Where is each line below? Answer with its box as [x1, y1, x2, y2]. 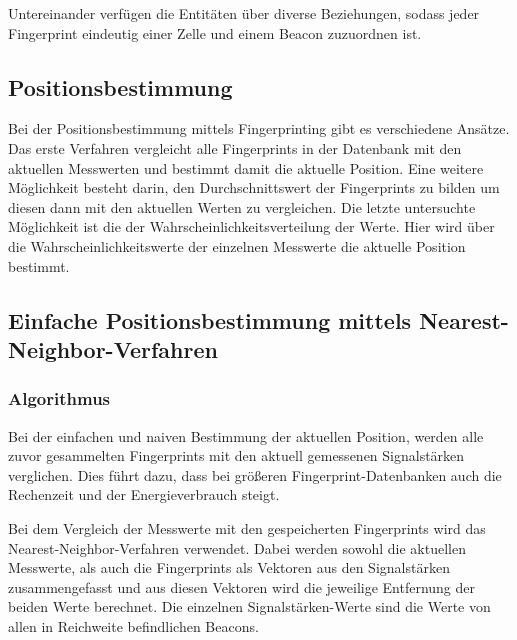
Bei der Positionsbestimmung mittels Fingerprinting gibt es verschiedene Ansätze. [8, 118, 510, 139]
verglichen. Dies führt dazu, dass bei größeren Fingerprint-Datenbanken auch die [8, 464, 502, 485]
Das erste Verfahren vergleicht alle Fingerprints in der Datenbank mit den [8, 137, 462, 158]
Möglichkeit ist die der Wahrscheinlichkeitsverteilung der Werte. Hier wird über [8, 216, 495, 237]
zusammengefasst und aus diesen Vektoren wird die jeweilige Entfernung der [8, 576, 476, 597]
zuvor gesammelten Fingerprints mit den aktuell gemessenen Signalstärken [8, 445, 465, 466]
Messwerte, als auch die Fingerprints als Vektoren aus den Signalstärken [8, 557, 450, 578]
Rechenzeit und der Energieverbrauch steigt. [8, 484, 280, 505]
